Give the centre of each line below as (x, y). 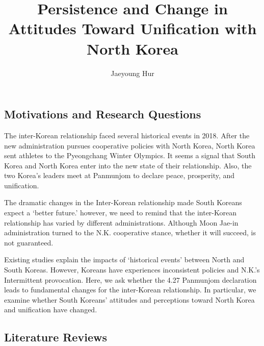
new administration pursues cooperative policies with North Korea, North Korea (130, 145)
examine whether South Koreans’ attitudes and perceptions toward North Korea (129, 299)
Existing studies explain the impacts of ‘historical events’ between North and (124, 259)
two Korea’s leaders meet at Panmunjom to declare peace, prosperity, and (120, 175)
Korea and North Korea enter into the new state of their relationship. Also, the (128, 165)
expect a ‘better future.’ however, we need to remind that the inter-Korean (120, 213)
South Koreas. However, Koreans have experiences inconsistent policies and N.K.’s (132, 270)
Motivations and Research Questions (103, 114)
